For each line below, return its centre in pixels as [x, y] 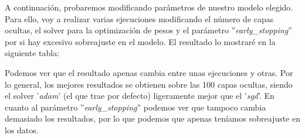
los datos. [22, 130]
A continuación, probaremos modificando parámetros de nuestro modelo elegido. [149, 7]
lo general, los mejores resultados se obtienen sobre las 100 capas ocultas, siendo [149, 84]
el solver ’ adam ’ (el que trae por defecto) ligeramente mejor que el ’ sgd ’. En [140, 96]
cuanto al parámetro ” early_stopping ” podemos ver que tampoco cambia [135, 107]
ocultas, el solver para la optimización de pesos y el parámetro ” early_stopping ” [148, 30]
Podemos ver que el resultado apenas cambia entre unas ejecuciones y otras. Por [149, 72]
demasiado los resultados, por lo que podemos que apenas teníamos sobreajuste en [153, 118]
